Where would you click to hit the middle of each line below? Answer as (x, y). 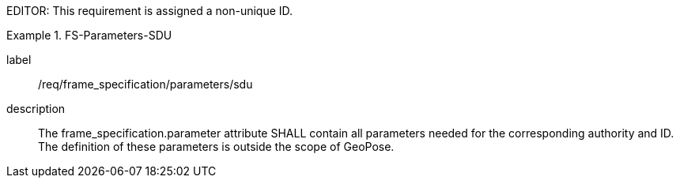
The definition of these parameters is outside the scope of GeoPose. (216, 146)
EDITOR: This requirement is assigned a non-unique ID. (150, 11)
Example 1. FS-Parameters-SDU (89, 35)
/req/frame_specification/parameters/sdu (145, 84)
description (36, 109)
